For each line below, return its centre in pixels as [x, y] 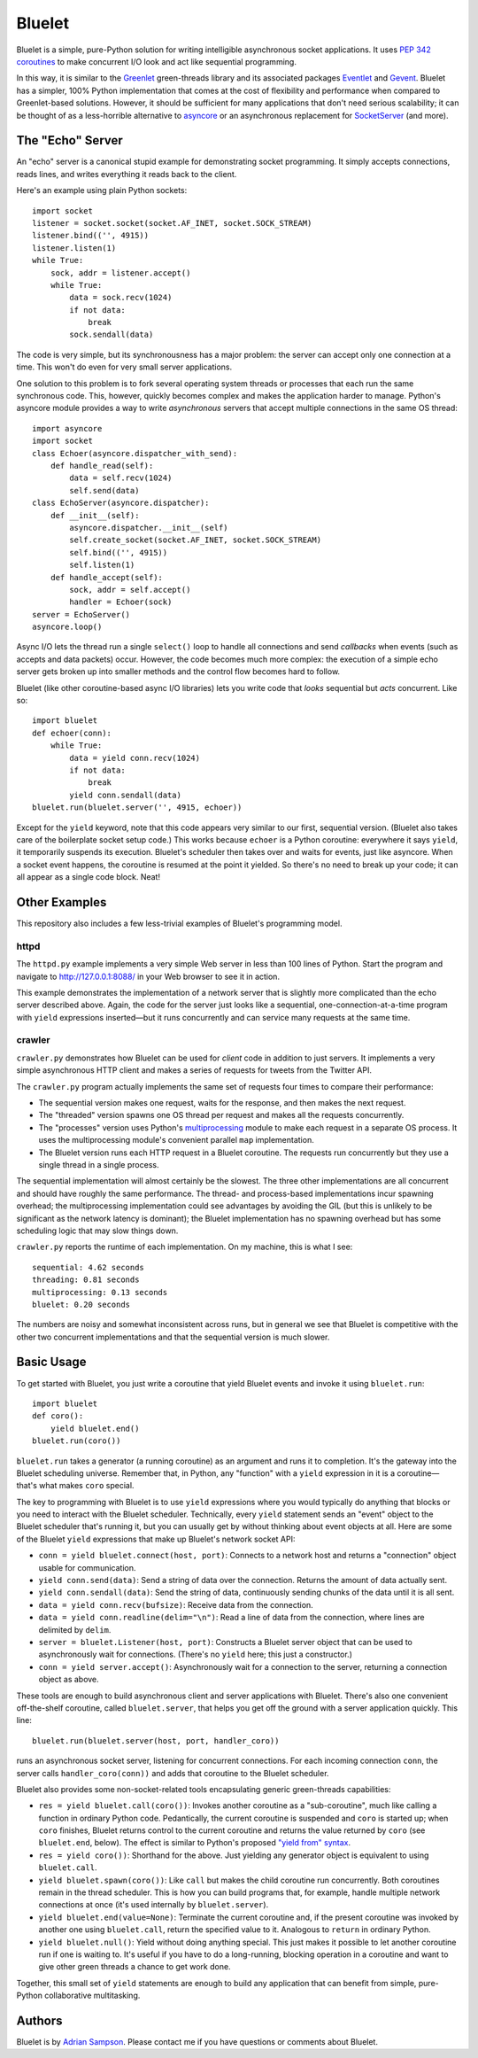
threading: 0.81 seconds [86, 1280]
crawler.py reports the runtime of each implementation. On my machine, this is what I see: [185, 1247]
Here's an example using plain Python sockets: [102, 190]
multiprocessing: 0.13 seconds [100, 1292]
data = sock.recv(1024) [121, 298]
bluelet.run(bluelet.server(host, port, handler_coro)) [156, 1740]
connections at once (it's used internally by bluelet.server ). [154, 1905]
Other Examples [62, 902]
